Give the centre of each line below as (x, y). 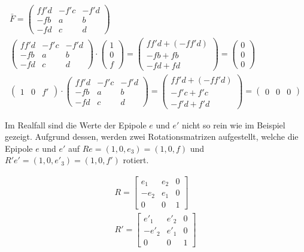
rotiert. (136, 160)
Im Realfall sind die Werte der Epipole (76, 124)
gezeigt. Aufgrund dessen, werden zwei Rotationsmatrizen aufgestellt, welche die (152, 136)
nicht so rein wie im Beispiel (234, 124)
